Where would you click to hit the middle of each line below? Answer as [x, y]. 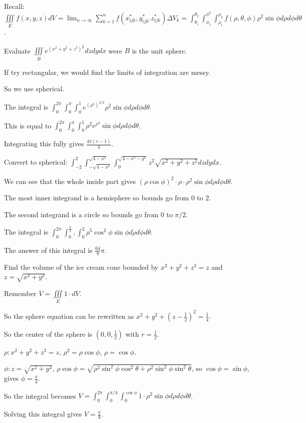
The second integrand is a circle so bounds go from [81, 214]
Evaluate [17, 50]
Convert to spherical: [36, 161]
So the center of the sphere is [48, 333]
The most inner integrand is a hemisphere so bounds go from [97, 198]
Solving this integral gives [43, 414]
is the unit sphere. [159, 50]
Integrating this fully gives [44, 144]
